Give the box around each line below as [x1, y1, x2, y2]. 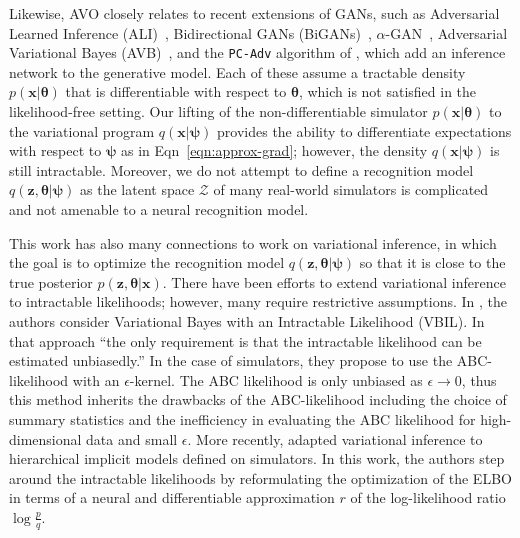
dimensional [9, 428, 82, 449]
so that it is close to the [359, 252, 506, 273]
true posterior [9, 271, 93, 292]
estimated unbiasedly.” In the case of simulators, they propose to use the [9, 350, 453, 371]
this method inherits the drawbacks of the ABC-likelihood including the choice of [9, 389, 507, 410]
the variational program [9, 120, 155, 141]
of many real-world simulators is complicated [213, 179, 489, 200]
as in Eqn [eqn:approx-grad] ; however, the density [121, 140, 428, 161]
